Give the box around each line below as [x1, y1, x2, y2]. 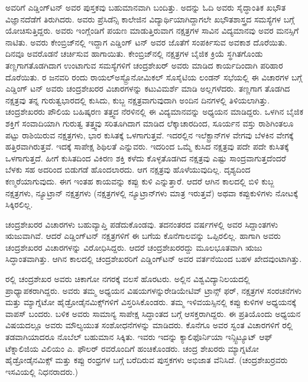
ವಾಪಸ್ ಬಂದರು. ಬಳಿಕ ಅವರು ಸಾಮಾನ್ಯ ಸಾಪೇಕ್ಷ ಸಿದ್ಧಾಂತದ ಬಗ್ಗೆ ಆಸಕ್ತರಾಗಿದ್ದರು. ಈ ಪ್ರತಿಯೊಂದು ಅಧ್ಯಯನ [5, 307, 301, 319]
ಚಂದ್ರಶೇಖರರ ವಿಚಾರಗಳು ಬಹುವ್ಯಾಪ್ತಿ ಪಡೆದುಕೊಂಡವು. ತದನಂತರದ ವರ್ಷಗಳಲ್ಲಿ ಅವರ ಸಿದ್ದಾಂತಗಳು [5, 218, 278, 230]
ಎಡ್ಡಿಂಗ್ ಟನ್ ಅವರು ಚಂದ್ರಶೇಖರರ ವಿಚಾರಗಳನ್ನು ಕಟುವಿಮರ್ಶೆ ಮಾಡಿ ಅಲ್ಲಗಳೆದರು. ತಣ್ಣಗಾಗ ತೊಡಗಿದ [5, 82, 290, 95]
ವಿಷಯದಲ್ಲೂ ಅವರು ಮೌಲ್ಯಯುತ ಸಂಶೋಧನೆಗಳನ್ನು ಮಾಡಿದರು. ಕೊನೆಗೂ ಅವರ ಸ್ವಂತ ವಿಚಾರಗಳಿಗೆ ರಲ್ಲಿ [5, 319, 293, 331]
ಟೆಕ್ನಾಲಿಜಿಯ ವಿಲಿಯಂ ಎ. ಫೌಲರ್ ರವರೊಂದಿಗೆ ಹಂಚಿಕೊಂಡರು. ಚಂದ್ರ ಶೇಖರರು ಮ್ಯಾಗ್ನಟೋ [5, 342, 259, 354]
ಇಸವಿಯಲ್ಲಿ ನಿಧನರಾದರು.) [5, 365, 79, 377]
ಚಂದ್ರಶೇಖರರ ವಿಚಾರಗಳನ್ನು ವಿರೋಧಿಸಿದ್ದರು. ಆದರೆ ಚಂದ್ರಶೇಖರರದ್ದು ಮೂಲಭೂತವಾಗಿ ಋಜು [5, 241, 262, 253]
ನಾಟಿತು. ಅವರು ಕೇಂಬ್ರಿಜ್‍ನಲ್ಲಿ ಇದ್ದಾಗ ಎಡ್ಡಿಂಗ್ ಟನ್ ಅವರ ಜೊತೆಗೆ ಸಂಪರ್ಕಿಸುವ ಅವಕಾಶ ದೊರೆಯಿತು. [5, 35, 287, 48]
